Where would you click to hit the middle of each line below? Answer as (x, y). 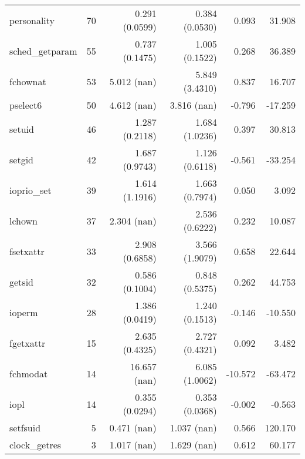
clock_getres (35, 445)
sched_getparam (43, 51)
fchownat (28, 81)
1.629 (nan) (193, 445)
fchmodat (29, 373)
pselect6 (26, 105)
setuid (22, 129)
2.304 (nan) (133, 220)
